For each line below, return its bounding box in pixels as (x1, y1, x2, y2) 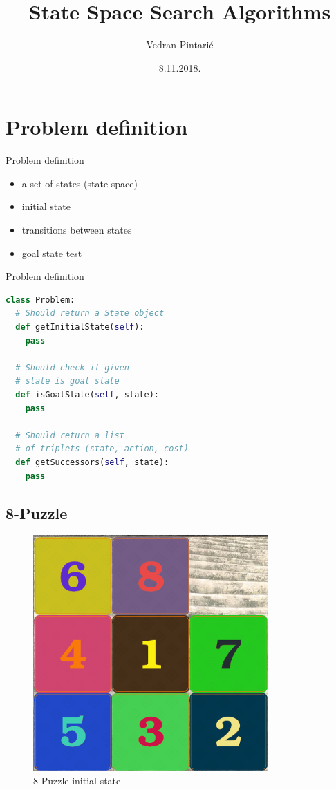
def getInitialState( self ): (15, 322, 144, 332)
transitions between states (21, 223, 132, 237)
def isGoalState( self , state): (15, 389, 159, 399)
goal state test (21, 245, 82, 260)
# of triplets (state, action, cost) (15, 444, 189, 454)
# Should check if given (15, 362, 129, 373)
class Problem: (6, 294, 75, 305)
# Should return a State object (15, 308, 165, 319)
